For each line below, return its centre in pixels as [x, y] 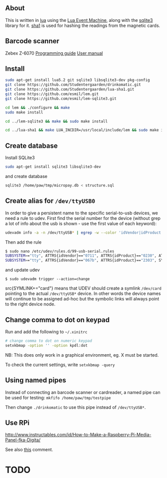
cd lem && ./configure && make [38, 107]
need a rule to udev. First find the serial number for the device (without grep [83, 218]
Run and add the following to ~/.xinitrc [46, 332]
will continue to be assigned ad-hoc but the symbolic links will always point [82, 299]
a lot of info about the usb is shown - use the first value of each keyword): [81, 223]
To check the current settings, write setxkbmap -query [60, 365]
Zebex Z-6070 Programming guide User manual [54, 53]
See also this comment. [29, 450]
